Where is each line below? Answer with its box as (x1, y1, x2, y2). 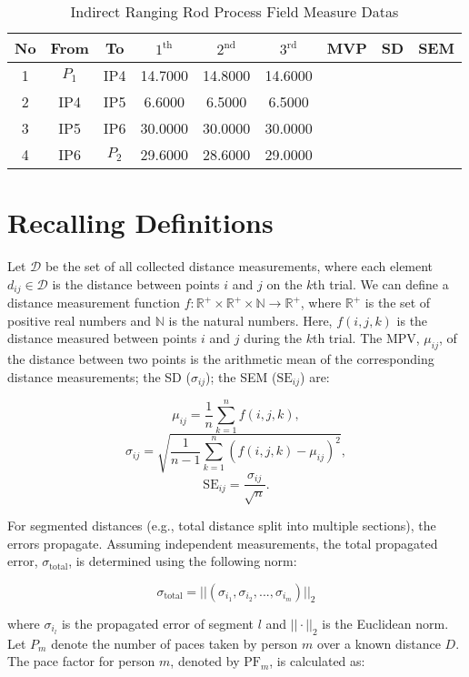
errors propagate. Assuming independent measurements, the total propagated (7, 533, 438, 552)
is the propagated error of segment (61, 613, 254, 632)
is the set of (364, 293, 431, 312)
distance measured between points (7, 328, 197, 348)
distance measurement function (7, 293, 180, 312)
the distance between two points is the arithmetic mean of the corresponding (7, 349, 434, 369)
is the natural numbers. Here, (168, 310, 333, 329)
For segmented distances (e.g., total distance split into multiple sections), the (7, 516, 436, 535)
